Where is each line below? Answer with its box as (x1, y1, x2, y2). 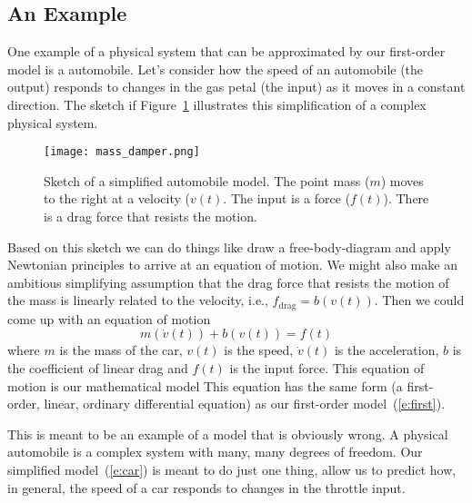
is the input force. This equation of (229, 359, 425, 378)
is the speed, (224, 340, 294, 360)
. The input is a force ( (223, 189, 351, 208)
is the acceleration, (334, 340, 439, 360)
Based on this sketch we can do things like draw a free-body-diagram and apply (7, 237, 451, 256)
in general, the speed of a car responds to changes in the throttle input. (7, 478, 406, 497)
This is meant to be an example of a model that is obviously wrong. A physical (7, 424, 448, 443)
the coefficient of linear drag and (7, 359, 188, 378)
